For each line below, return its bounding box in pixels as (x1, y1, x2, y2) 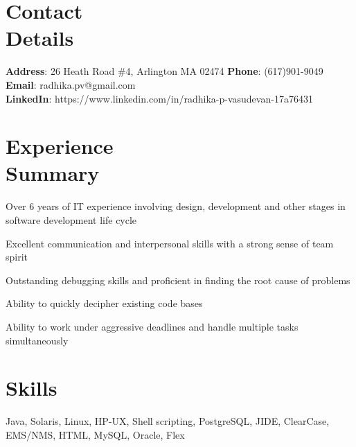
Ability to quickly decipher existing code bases (6, 296, 203, 310)
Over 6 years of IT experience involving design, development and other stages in (6, 199, 346, 213)
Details (6, 24, 74, 52)
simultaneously (6, 333, 69, 347)
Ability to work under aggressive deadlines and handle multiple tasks (6, 319, 299, 333)
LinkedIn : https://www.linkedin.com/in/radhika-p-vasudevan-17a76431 (6, 91, 313, 105)
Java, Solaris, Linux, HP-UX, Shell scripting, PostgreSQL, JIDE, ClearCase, (6, 414, 330, 428)
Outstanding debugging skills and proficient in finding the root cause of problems (6, 272, 350, 287)
